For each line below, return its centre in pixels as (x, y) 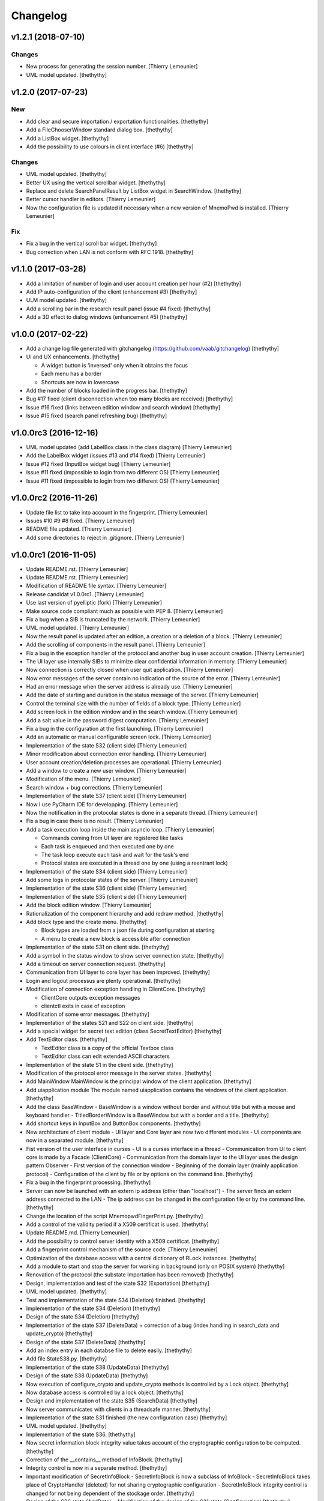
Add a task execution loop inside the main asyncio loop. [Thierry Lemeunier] (121, 829)
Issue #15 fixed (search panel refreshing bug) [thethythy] (97, 416)
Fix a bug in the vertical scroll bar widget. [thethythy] (91, 244)
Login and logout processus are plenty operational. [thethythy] (103, 980)
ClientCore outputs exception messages (91, 997)
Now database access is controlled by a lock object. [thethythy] (105, 1392)
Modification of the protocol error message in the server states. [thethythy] (119, 1073)
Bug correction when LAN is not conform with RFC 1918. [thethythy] (110, 252)
